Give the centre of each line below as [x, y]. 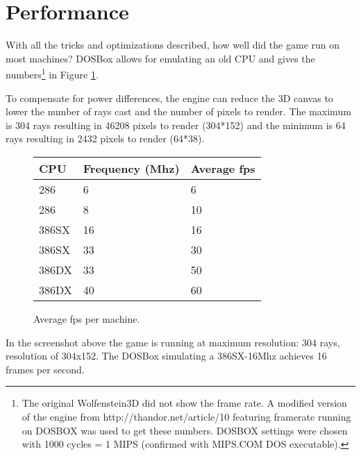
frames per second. [45, 369]
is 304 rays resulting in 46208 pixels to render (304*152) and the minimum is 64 [176, 125]
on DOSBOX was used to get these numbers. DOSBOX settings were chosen [185, 430]
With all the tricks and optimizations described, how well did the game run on [173, 45]
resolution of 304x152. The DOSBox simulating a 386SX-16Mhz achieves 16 [166, 356]
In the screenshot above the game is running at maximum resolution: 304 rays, [173, 342]
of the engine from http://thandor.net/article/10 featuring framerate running [186, 416]
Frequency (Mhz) [131, 168]
